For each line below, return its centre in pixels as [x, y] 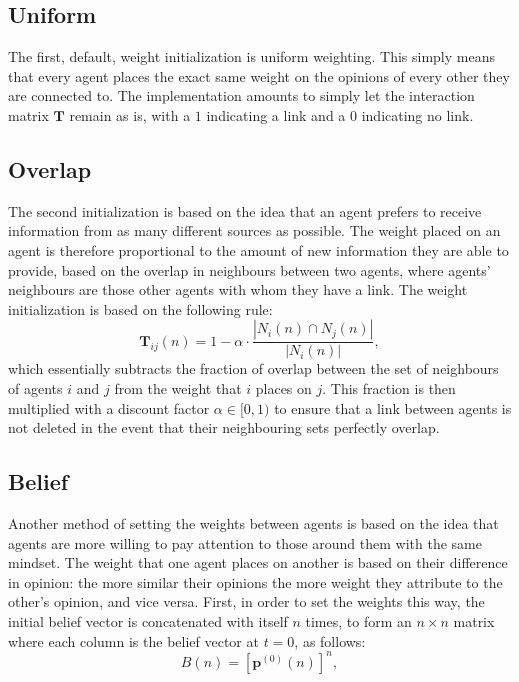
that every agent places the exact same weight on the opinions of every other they [259, 75]
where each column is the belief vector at [133, 640]
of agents [35, 387]
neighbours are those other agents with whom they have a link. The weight [238, 289]
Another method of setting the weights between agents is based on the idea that [253, 522]
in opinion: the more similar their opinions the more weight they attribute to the [255, 581]
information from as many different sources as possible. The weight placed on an [254, 230]
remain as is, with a [130, 114]
